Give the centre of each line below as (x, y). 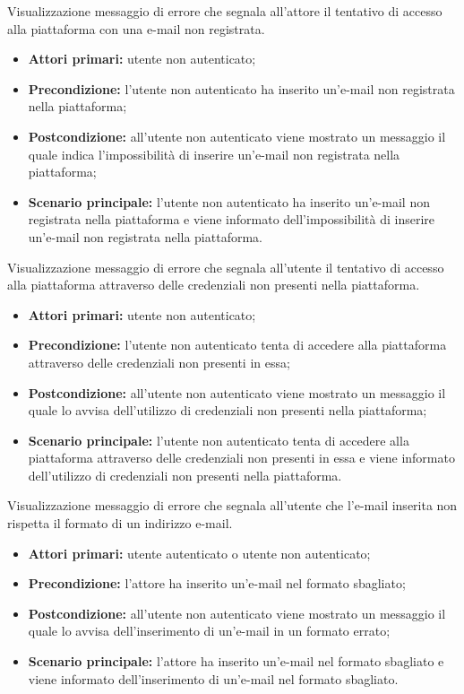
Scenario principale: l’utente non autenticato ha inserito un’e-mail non (229, 201)
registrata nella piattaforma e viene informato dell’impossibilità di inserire (232, 219)
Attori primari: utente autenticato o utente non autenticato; (199, 553)
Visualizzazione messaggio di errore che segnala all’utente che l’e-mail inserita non (232, 505)
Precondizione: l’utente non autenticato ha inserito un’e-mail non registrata (241, 88)
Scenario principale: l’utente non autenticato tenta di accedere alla (219, 440)
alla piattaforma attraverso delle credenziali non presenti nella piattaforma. (214, 285)
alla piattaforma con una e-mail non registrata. (136, 28)
